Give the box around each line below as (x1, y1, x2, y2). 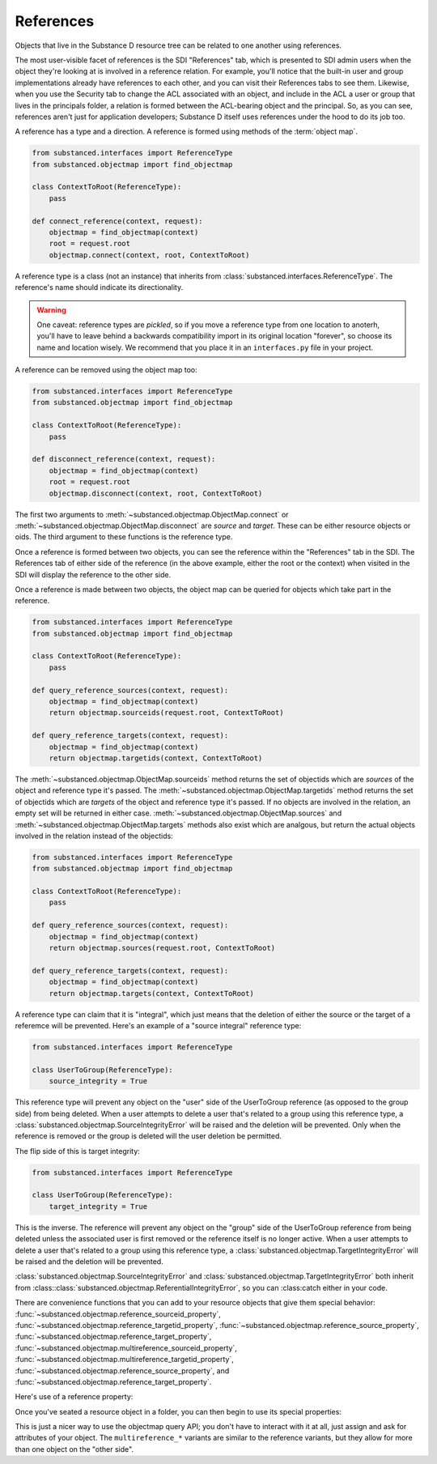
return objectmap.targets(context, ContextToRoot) (49, 989, 254, 998)
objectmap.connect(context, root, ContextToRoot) (49, 250, 250, 259)
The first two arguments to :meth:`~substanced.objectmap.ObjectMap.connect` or (15, 509, 289, 519)
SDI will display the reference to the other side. (15, 569, 172, 579)
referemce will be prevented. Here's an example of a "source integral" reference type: (15, 1020, 302, 1030)
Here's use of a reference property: (15, 1392, 134, 1402)
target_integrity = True (49, 1202, 148, 1211)
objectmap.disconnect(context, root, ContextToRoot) (49, 488, 263, 498)
